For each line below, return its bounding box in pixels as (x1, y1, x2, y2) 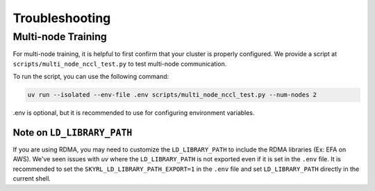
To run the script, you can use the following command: (12, 73, 169, 81)
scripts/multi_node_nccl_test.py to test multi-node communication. (12, 60, 227, 68)
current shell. (12, 174, 51, 183)
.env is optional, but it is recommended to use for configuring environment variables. (12, 109, 255, 117)
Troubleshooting (12, 10, 111, 26)
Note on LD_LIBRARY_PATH (12, 127, 133, 138)
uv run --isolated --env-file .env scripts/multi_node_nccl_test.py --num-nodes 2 (27, 91, 317, 99)
